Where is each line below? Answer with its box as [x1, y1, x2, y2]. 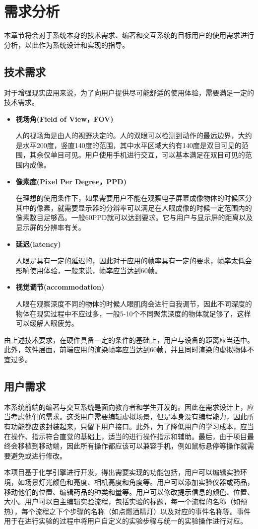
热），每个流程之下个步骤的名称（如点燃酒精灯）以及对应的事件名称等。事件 [4, 506, 251, 516]
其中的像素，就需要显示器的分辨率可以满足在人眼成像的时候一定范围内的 [15, 202, 252, 213]
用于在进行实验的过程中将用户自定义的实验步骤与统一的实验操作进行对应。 [4, 516, 247, 526]
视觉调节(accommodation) [15, 282, 105, 292]
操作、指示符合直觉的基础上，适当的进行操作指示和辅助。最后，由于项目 [10, 431, 247, 441]
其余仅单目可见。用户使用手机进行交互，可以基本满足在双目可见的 [29, 150, 245, 160]
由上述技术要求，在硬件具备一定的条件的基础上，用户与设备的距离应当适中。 [4, 334, 254, 345]
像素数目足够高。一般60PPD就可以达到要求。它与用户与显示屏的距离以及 [15, 212, 253, 223]
